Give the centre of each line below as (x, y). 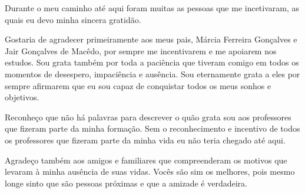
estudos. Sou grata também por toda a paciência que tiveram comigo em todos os (152, 62)
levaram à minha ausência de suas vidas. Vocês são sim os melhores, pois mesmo (150, 171)
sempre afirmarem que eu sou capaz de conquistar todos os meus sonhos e (138, 85)
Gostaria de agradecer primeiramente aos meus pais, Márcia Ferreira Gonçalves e (151, 39)
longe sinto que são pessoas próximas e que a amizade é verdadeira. (126, 183)
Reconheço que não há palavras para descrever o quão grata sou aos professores (148, 117)
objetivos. (22, 97)
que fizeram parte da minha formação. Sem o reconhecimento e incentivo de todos (152, 128)
